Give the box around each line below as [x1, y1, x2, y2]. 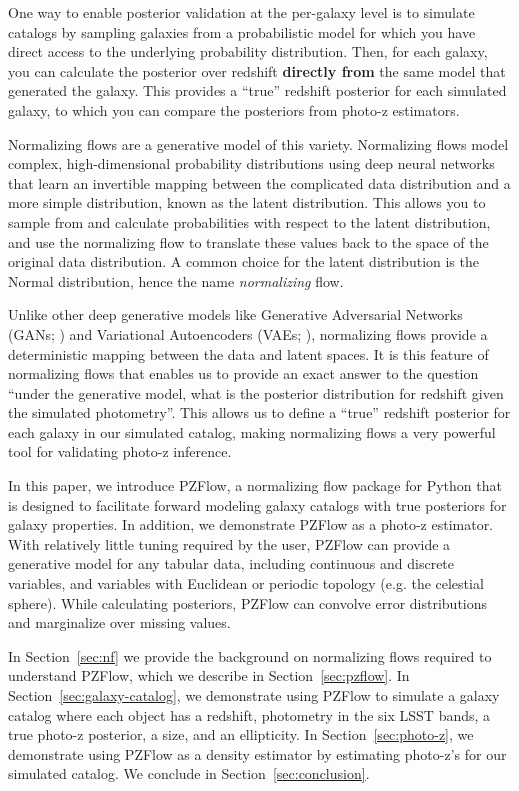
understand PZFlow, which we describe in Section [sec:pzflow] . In [8, 665, 410, 686]
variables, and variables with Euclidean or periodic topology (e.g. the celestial [8, 573, 484, 594]
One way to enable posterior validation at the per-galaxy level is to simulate [8, 2, 475, 22]
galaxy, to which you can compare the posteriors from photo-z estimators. [8, 99, 460, 120]
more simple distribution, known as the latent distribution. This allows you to [8, 192, 486, 213]
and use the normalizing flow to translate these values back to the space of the [8, 231, 489, 252]
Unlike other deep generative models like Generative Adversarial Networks [8, 304, 463, 325]
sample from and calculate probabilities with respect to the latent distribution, [8, 211, 491, 232]
